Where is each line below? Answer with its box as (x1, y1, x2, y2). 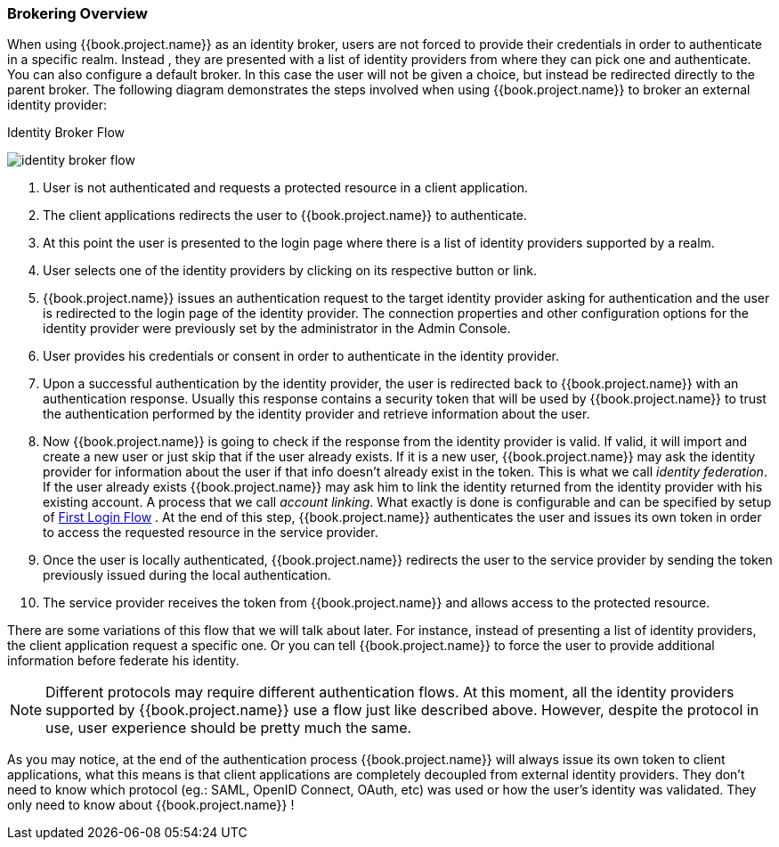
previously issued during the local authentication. (43, 567, 331, 583)
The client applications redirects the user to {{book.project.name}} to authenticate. (43, 208, 528, 224)
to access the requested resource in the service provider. (43, 525, 378, 541)
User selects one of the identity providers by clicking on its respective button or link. (43, 263, 537, 279)
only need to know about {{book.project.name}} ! (7, 797, 295, 813)
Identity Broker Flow (7, 125, 125, 141)
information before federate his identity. (7, 653, 239, 669)
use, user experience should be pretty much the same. (45, 719, 412, 737)
